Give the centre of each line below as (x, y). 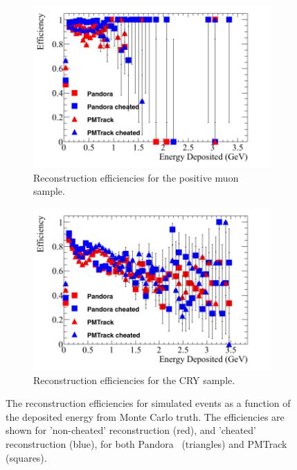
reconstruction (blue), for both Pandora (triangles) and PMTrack (146, 443)
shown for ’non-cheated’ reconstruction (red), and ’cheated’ (131, 430)
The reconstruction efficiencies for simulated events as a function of (148, 403)
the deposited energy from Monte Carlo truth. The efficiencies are (145, 416)
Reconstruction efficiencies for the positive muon (136, 177)
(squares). (26, 457)
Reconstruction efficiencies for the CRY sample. (134, 380)
